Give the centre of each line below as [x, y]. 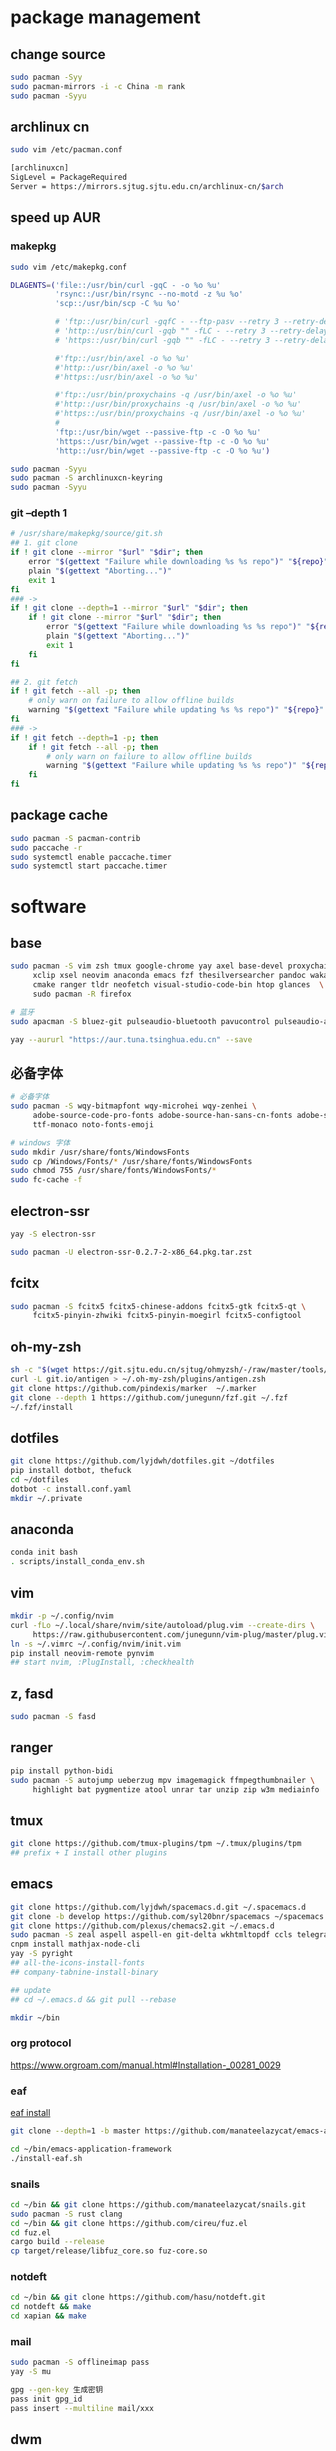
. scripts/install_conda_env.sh [77, 1562]
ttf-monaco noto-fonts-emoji [93, 1124]
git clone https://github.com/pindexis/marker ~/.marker [133, 1388]
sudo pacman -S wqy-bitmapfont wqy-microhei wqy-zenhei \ [133, 1106]
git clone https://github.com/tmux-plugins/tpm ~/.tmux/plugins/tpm [156, 1844]
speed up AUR [55, 217]
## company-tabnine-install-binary [84, 1972]
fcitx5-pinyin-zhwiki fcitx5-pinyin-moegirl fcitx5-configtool [167, 1316]
